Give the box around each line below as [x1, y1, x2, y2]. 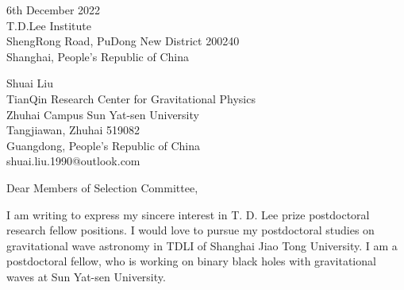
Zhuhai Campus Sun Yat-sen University [6, 106, 199, 122]
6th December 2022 [6, 2, 101, 17]
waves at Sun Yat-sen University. [6, 268, 166, 284]
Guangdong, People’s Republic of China [6, 137, 201, 153]
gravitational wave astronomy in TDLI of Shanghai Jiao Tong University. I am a [6, 237, 398, 253]
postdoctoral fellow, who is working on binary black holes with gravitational [6, 253, 376, 269]
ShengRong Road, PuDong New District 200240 [6, 33, 240, 49]
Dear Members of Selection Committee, [6, 179, 198, 195]
